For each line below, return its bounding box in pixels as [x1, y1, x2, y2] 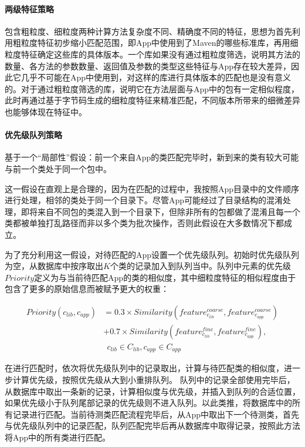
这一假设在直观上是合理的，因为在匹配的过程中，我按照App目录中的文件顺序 [5, 182, 300, 194]
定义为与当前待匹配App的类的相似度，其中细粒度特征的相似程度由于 [34, 271, 296, 283]
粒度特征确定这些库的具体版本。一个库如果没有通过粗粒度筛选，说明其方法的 [5, 48, 300, 60]
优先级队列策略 [5, 129, 62, 141]
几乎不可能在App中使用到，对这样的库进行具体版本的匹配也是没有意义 [21, 71, 292, 83]
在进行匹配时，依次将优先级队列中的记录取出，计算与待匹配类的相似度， [5, 362, 284, 374]
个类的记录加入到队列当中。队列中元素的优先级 [110, 260, 291, 272]
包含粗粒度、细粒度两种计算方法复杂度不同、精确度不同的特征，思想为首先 [5, 25, 292, 37]
